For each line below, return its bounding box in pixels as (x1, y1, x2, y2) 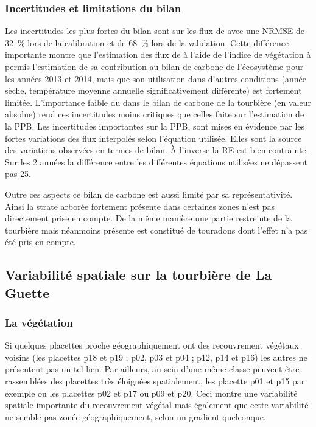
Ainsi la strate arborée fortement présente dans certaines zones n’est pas (5, 200, 275, 212)
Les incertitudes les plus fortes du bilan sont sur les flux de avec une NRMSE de (5, 24, 305, 37)
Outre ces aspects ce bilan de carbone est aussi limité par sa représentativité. (5, 187, 293, 200)
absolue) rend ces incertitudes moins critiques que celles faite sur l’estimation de (5, 108, 304, 120)
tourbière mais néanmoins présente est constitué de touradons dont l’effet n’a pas (5, 223, 308, 236)
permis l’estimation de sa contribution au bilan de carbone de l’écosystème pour (5, 60, 304, 72)
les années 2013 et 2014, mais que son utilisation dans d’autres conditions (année (5, 72, 306, 85)
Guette (5, 283, 50, 302)
